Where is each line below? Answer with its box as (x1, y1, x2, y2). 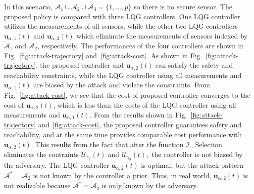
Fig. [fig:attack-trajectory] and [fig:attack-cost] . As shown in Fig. (4, 50, 203, 60)
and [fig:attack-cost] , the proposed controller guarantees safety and (38, 119, 242, 130)
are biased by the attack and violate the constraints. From (33, 79, 210, 90)
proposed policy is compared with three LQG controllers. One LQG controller (4, 11, 240, 21)
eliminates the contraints (4, 149, 79, 159)
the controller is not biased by (152, 149, 243, 159)
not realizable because (4, 180, 71, 191)
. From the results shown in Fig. (89, 109, 187, 119)
